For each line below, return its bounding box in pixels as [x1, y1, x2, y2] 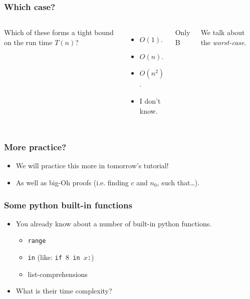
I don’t [139, 96, 161, 106]
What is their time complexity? [16, 285, 112, 296]
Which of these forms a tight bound [4, 27, 114, 38]
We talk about [200, 27, 245, 38]
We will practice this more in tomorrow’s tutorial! [16, 160, 169, 171]
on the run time [4, 37, 53, 47]
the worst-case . [200, 37, 246, 47]
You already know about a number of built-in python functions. [16, 218, 212, 228]
